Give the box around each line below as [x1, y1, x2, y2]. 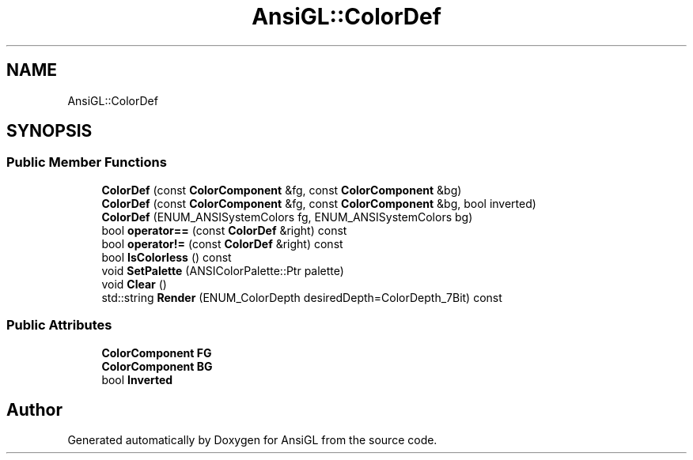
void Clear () [101, 277, 167, 291]
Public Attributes [6, 317, 112, 334]
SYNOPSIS [6, 121, 93, 141]
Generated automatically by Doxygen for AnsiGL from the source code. [67, 433, 437, 447]
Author [6, 399, 62, 420]
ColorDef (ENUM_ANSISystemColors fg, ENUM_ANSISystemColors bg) [101, 209, 473, 224]
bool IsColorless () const [101, 250, 232, 264]
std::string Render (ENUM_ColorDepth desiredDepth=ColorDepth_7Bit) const [101, 290, 502, 304]
